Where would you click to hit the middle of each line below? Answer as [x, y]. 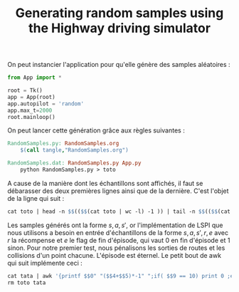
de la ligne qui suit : [36, 198]
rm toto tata [27, 283]
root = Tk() [25, 90]
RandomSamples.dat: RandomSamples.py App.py [74, 163]
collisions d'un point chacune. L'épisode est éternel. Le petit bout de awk [115, 255]
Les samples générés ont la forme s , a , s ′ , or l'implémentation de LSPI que [115, 225]
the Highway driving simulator [119, 28]
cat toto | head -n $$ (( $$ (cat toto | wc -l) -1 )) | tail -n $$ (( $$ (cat [119, 212]
